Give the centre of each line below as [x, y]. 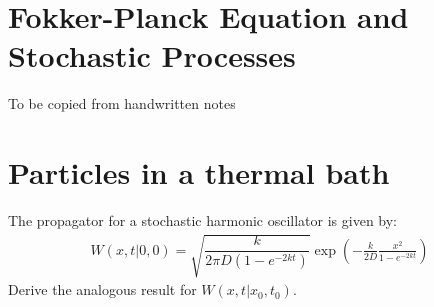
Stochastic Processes [152, 55]
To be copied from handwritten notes [122, 103]
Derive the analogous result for [102, 289]
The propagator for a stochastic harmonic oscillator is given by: [203, 220]
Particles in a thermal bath [199, 172]
